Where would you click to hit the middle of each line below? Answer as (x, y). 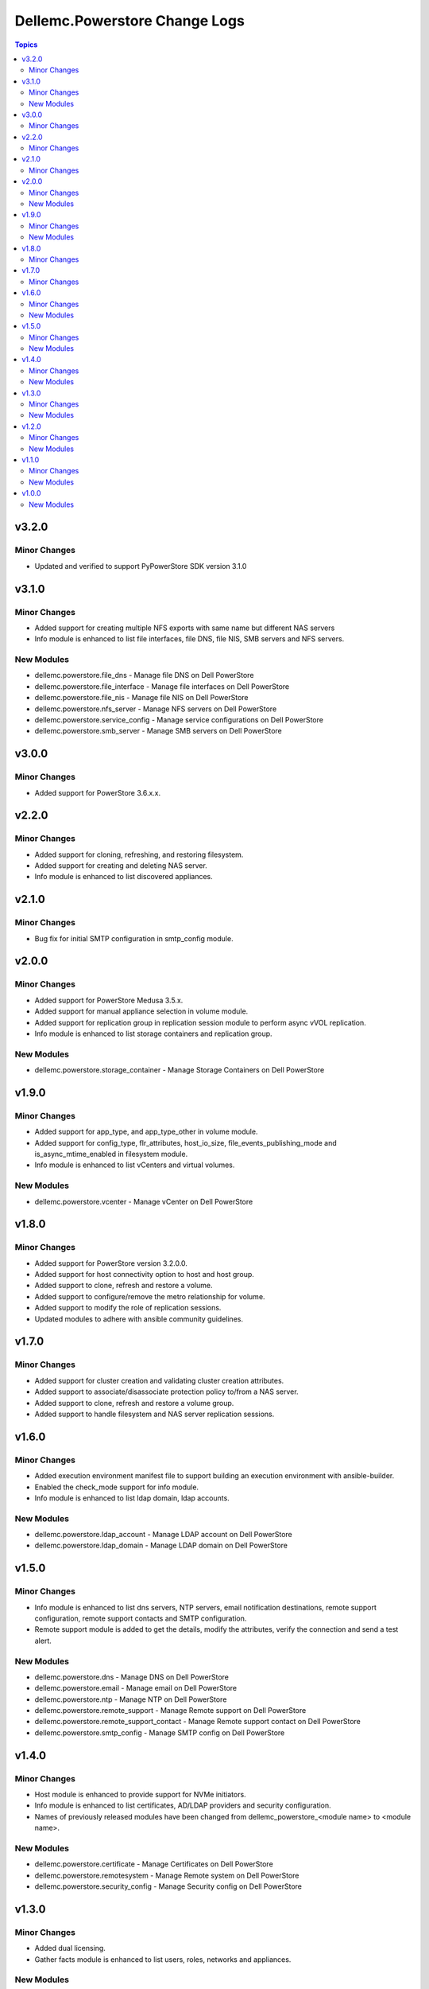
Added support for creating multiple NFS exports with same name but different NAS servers (185, 628)
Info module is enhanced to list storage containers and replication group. (154, 1033)
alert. (43, 1641)
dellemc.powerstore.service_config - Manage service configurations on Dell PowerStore (179, 719)
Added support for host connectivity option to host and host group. (144, 1275)
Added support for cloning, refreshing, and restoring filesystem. (139, 854)
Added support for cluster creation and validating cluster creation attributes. (159, 1380)
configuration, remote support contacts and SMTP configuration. (141, 1618)
